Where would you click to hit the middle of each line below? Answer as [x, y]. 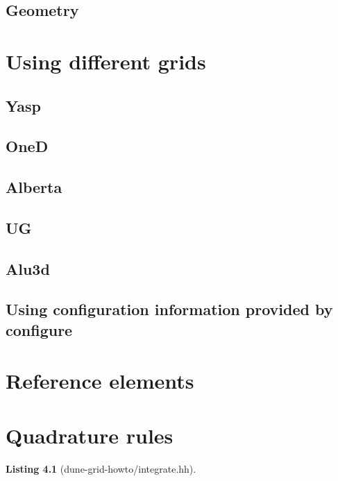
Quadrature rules [90, 435]
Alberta [34, 187]
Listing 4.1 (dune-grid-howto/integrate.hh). [101, 468]
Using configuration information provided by [169, 309]
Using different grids [106, 61]
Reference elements [100, 381]
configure [39, 329]
